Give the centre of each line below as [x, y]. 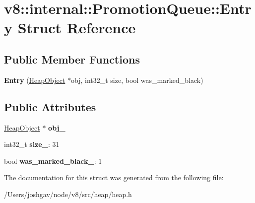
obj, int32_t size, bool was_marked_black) [137, 80]
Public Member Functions [72, 59]
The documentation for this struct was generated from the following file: [114, 177]
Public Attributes [50, 106]
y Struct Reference [70, 28]
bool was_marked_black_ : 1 [53, 161]
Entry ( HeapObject [35, 80]
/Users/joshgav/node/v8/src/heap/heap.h [68, 194]
